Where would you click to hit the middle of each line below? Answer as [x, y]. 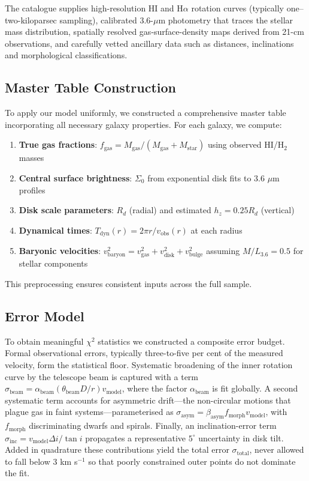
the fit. [17, 473]
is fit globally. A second [255, 388]
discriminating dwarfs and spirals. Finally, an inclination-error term [153, 425]
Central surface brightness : [75, 177]
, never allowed [277, 449]
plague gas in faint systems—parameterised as [89, 412]
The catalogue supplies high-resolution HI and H [94, 8]
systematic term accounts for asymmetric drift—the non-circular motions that [148, 400]
